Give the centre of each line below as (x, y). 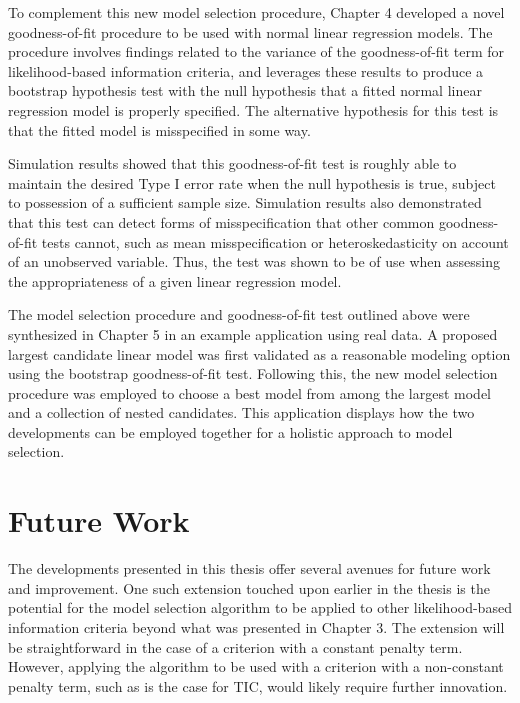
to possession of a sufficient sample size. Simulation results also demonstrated (245, 202)
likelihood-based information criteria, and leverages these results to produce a (246, 70)
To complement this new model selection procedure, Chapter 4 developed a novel (256, 12)
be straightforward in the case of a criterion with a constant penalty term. (235, 646)
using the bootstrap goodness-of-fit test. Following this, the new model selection (253, 373)
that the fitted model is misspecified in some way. (159, 129)
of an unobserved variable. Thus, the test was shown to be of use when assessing (254, 261)
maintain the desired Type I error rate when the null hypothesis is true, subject (252, 182)
